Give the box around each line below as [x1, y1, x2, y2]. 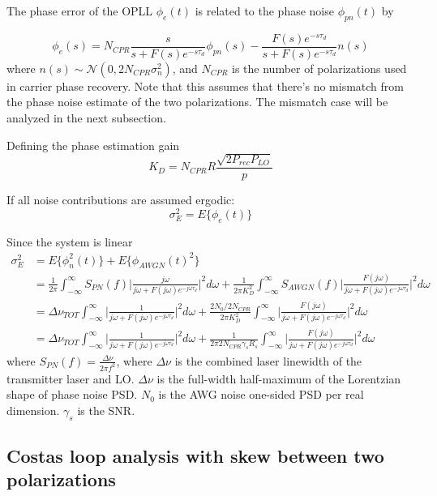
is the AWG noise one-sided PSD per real [158, 386, 364, 403]
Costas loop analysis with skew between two [6, 443, 384, 468]
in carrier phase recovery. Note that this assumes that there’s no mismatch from [6, 77, 404, 94]
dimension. [6, 401, 60, 418]
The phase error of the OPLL [6, 2, 153, 19]
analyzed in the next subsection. [6, 109, 166, 126]
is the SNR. [77, 401, 135, 418]
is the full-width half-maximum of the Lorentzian [156, 370, 401, 387]
